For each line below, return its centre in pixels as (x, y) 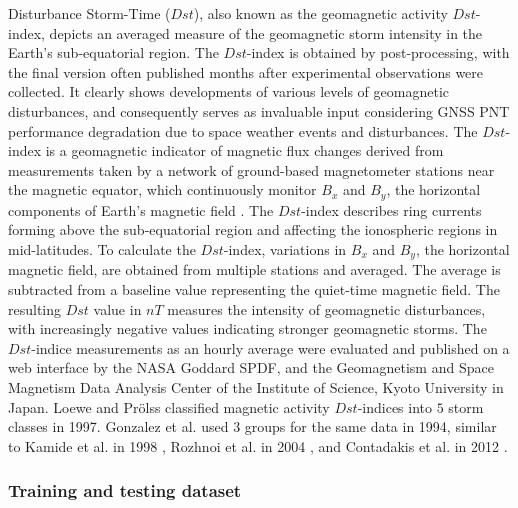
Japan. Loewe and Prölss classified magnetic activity (169, 406)
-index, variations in (285, 248)
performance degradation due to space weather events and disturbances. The (243, 130)
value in (117, 308)
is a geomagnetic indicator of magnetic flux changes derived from (244, 150)
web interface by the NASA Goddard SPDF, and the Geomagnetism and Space (251, 367)
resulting (35, 308)
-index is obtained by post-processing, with (378, 52)
